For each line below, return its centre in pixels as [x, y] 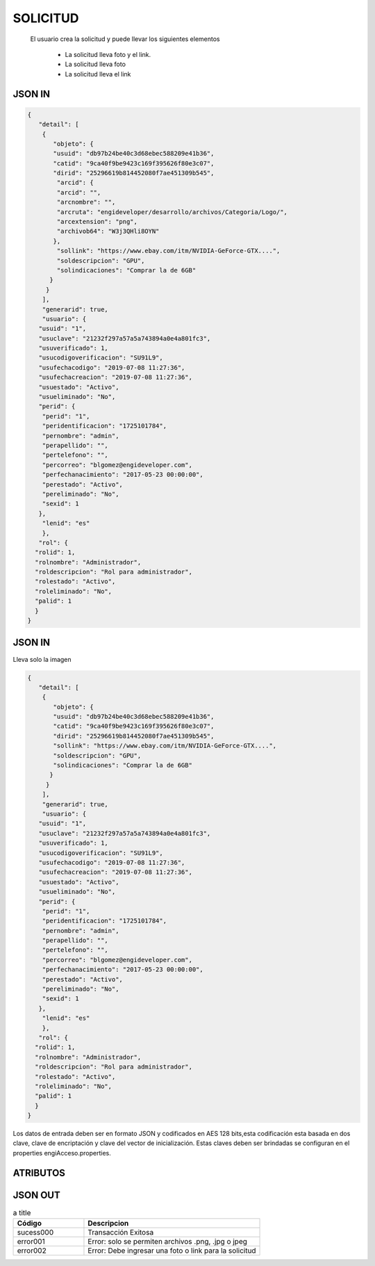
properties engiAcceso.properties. [62, 1153]
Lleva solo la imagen [42, 659]
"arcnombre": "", [86, 202]
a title [22, 1212]
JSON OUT [36, 1195]
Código [29, 1224]
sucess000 [35, 1233]
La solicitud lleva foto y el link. [108, 54]
